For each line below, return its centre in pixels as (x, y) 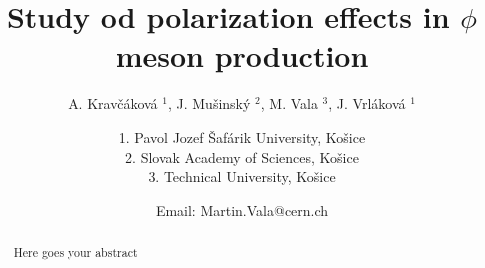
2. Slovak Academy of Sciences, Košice (242, 156)
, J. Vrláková (367, 103)
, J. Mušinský (209, 103)
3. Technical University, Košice (242, 176)
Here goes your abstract (75, 252)
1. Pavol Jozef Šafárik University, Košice (242, 136)
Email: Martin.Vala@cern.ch (242, 209)
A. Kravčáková (113, 103)
